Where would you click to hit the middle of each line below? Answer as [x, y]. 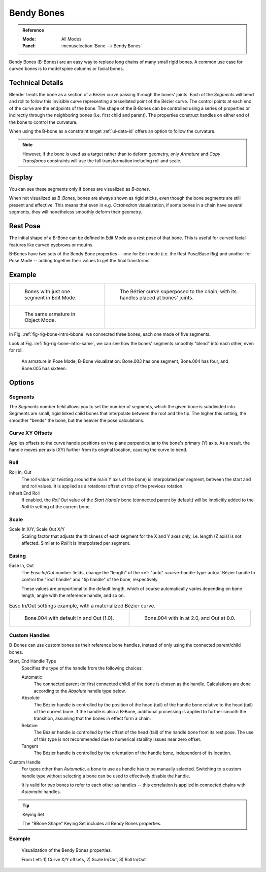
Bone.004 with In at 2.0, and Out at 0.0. [190, 618]
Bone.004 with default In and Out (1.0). [69, 618]
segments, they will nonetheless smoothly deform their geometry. [76, 212]
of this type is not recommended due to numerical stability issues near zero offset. [117, 739]
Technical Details [36, 83]
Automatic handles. [41, 792]
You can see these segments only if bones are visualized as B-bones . [80, 189]
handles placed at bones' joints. [157, 298]
